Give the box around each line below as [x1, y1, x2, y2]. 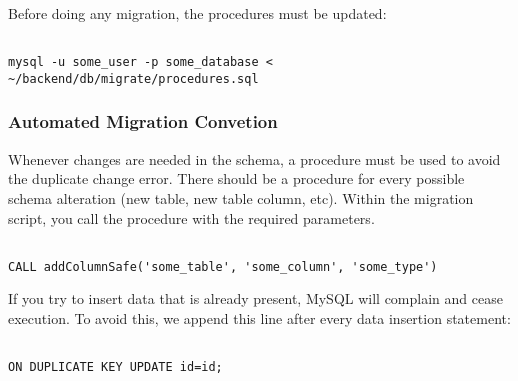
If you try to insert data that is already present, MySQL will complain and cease [8, 288, 503, 309]
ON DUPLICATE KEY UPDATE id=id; [8, 360, 223, 375]
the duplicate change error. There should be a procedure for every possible [8, 168, 465, 189]
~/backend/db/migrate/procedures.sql [8, 71, 259, 86]
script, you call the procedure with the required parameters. [8, 207, 375, 228]
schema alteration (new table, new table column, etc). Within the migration [8, 187, 474, 208]
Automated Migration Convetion [8, 109, 278, 134]
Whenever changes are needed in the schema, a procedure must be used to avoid [8, 148, 501, 169]
